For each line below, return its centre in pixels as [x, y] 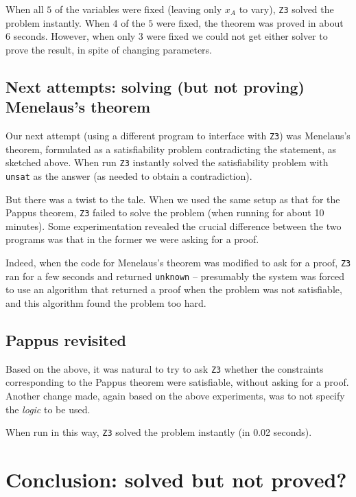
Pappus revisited [66, 339]
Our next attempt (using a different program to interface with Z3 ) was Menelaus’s [178, 136]
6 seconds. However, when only [71, 36]
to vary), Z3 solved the [286, 9]
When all [25, 9]
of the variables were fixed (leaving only [138, 9]
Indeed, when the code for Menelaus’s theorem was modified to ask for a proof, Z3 [178, 263]
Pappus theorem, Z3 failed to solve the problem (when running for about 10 [165, 212]
